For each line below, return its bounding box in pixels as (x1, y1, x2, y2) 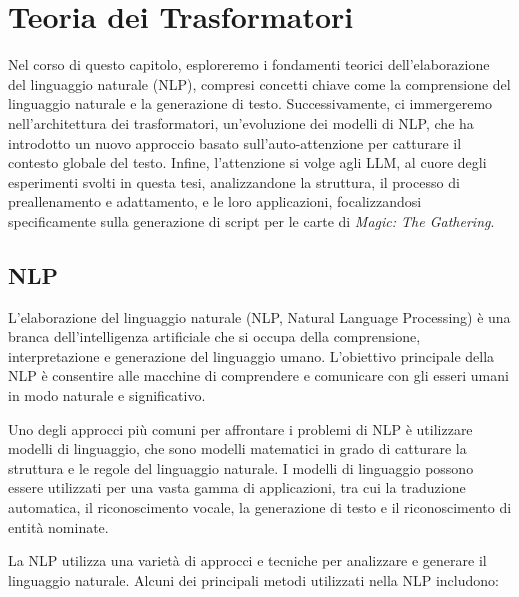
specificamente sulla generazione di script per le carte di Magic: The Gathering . (8, 210, 495, 231)
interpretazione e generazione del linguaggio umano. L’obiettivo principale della (8, 345, 495, 366)
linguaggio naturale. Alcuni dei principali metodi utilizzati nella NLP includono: (8, 569, 499, 590)
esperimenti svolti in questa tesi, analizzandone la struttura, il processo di (8, 171, 460, 192)
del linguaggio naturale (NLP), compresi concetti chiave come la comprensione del (8, 73, 511, 94)
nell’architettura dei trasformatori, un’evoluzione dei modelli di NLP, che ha (8, 112, 474, 133)
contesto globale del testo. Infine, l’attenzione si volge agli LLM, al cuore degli (8, 152, 487, 173)
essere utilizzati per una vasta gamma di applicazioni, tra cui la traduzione (8, 477, 466, 498)
